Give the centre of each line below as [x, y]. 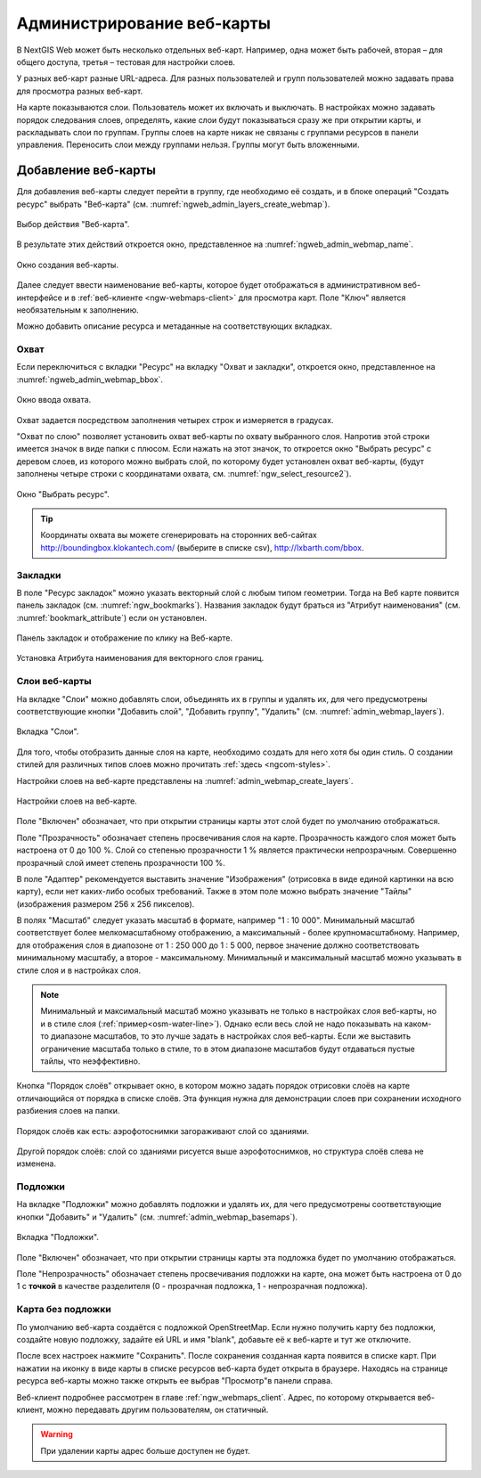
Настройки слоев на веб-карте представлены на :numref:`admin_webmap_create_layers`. [185, 780]
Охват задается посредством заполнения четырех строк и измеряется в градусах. [175, 420]
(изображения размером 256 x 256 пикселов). [106, 903]
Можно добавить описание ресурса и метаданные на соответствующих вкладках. [175, 326]
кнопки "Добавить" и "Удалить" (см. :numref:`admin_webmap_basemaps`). [157, 1217]
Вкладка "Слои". [48, 731]
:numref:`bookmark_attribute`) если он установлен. [112, 617]
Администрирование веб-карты [144, 23]
